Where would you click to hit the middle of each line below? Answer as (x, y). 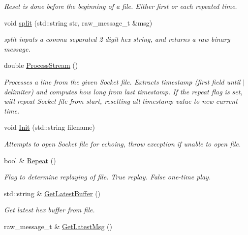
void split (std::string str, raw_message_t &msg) (78, 22)
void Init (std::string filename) (49, 127)
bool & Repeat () (30, 160)
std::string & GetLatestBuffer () (52, 193)
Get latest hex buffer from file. (49, 210)
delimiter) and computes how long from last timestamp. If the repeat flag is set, (123, 91)
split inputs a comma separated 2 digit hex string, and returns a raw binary (117, 39)
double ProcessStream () (41, 65)
